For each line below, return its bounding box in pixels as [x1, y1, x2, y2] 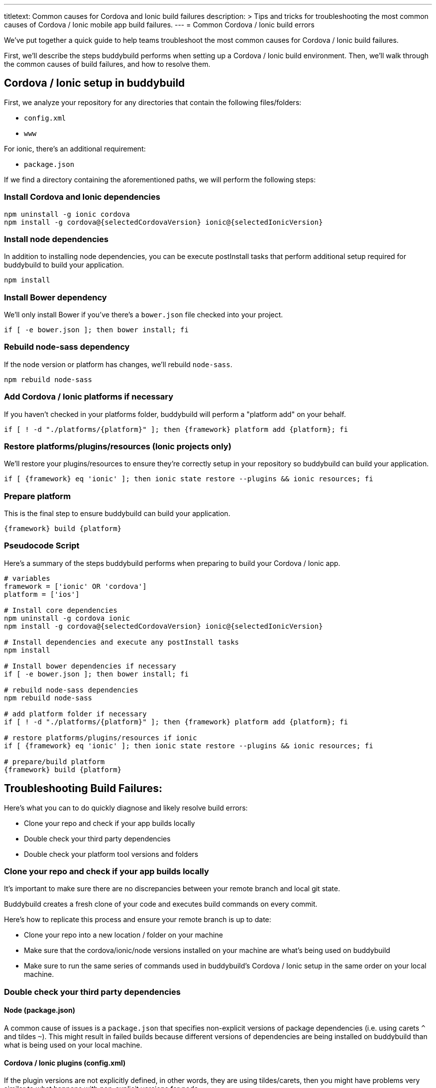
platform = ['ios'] [4, 590, 80, 598]
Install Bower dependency [4, 292, 107, 302]
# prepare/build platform [4, 757, 105, 766]
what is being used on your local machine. [4, 1041, 142, 1050]
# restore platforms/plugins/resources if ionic [4, 733, 197, 742]
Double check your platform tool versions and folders [24, 849, 199, 858]
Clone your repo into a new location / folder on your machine [24, 931, 223, 940]
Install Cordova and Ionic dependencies [4, 192, 160, 202]
